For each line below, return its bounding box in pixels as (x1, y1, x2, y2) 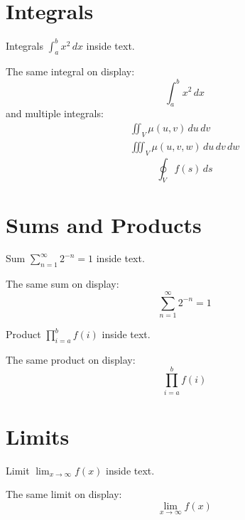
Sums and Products (6, 210, 202, 239)
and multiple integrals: (6, 106, 104, 121)
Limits (6, 421, 70, 450)
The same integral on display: (6, 64, 135, 79)
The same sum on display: (6, 276, 119, 291)
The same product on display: (6, 352, 136, 367)
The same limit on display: (6, 487, 122, 502)
